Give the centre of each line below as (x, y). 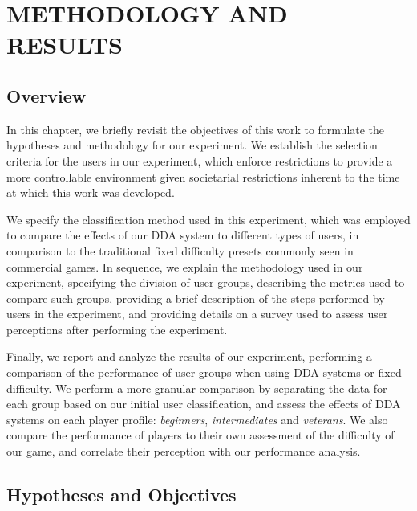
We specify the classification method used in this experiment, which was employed (208, 219)
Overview (47, 95)
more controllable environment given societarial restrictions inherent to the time (203, 176)
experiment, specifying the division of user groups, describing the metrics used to (206, 282)
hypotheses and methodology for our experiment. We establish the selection (192, 145)
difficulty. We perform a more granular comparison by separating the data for (197, 388)
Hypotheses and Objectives (121, 495)
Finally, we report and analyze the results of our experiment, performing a (189, 356)
